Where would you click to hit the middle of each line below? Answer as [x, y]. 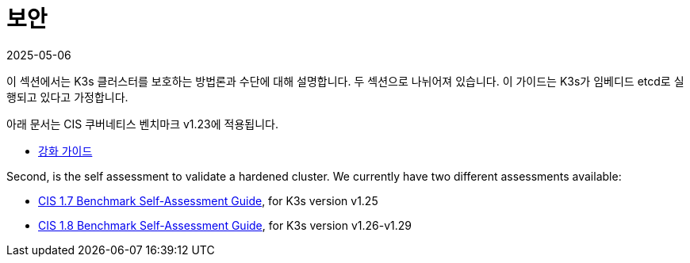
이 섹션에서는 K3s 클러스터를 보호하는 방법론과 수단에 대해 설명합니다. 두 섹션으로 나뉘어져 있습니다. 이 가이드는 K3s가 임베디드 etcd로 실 [345, 81]
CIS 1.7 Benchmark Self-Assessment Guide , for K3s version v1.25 [208, 200]
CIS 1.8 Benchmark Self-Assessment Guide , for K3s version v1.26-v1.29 [225, 225]
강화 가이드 [65, 151]
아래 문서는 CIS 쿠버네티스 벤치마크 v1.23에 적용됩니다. [143, 124]
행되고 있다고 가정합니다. [67, 97]
